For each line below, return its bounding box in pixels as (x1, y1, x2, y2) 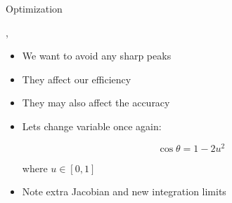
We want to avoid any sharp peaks (22, 48, 172, 63)
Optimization (6, 1, 63, 15)
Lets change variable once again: (22, 118, 162, 133)
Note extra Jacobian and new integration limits (22, 184, 226, 199)
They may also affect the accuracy (22, 95, 170, 110)
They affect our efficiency (22, 71, 131, 86)
